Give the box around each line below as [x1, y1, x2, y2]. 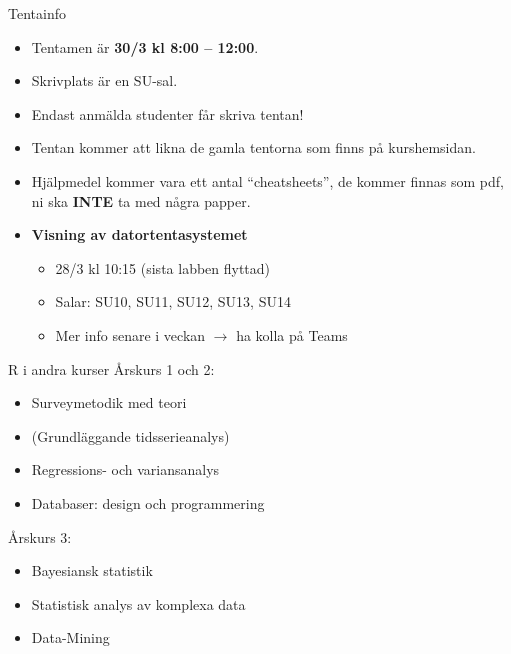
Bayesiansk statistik [31, 560, 153, 581]
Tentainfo [8, 3, 66, 23]
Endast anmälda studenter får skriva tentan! [31, 103, 304, 124]
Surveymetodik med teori [31, 392, 187, 413]
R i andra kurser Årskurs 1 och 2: [8, 358, 215, 379]
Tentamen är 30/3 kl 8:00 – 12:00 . [31, 36, 259, 57]
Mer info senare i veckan [55, 324, 206, 345]
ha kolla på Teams [236, 324, 348, 345]
